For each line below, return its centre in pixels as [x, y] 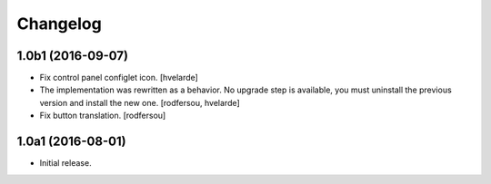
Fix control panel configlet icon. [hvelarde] [119, 78]
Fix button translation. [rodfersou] [103, 116]
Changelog [59, 24]
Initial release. [65, 163]
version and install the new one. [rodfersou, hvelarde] [140, 102]
